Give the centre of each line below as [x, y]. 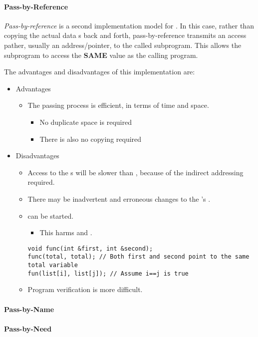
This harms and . [66, 232]
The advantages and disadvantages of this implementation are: [100, 72]
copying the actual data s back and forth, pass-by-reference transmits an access [125, 35]
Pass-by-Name [29, 309]
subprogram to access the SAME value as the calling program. [101, 55]
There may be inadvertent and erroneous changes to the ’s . [119, 198]
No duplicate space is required [86, 122]
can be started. [51, 215]
